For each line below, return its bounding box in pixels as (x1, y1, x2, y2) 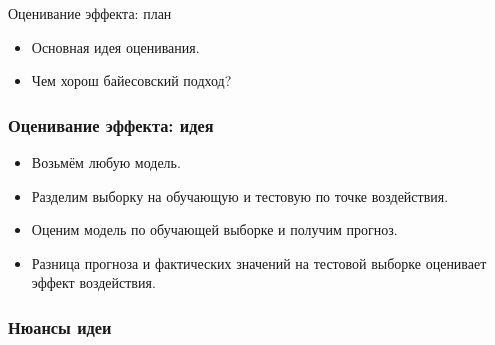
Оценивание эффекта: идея (8, 112, 214, 137)
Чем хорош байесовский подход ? (31, 70, 232, 91)
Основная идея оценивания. (31, 36, 200, 57)
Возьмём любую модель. (31, 152, 181, 172)
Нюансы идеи (8, 314, 112, 339)
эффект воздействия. (31, 272, 156, 293)
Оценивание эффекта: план (8, 3, 172, 23)
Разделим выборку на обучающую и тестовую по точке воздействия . (31, 185, 449, 206)
